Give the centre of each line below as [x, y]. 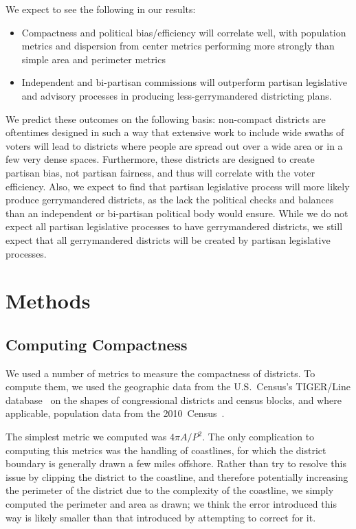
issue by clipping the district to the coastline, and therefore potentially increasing [177, 476]
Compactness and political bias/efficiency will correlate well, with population [184, 32]
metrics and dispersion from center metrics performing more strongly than [178, 46]
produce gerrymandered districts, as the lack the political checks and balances [170, 200]
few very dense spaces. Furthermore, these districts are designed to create [160, 159]
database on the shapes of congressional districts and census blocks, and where [174, 399]
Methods [48, 301]
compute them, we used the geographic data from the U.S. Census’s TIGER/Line [178, 386]
